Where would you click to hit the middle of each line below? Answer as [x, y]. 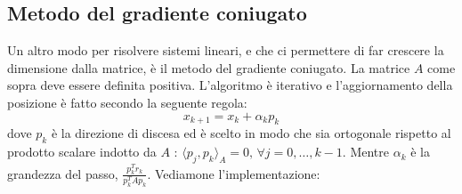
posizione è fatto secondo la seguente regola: [127, 102]
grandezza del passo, [63, 173]
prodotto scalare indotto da [82, 152]
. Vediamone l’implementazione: [234, 173]
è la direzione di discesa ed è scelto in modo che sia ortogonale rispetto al [251, 133]
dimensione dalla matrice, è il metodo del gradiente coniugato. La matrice [209, 67]
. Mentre [366, 152]
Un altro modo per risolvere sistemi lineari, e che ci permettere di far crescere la [226, 50]
